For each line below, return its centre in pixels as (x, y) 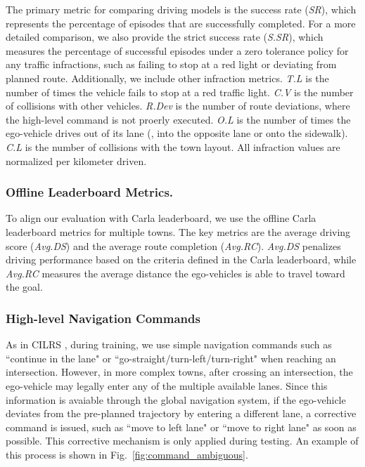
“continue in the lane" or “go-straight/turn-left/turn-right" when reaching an (171, 358)
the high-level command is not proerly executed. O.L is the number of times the (178, 119)
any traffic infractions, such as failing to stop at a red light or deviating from (171, 64)
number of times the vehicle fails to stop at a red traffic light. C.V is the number (180, 92)
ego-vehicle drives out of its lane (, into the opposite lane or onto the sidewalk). (177, 133)
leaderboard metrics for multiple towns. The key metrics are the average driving (178, 231)
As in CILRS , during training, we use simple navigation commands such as (169, 344)
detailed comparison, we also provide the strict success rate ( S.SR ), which (165, 37)
